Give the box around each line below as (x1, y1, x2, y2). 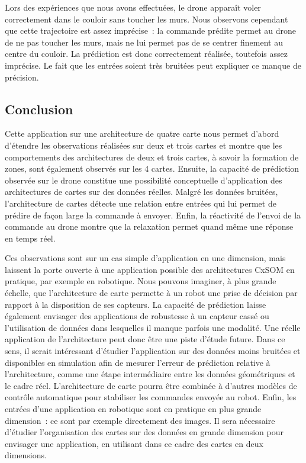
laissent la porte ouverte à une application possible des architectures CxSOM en (5, 263, 295, 275)
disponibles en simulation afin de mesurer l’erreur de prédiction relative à (5, 356, 270, 368)
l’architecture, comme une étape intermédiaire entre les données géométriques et (5, 368, 295, 380)
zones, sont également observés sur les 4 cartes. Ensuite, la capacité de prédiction (5, 162, 299, 175)
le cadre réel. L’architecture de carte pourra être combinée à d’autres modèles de (5, 379, 297, 391)
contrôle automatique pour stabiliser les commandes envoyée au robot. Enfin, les (5, 391, 297, 403)
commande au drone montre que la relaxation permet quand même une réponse (5, 220, 294, 233)
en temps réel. (5, 231, 56, 244)
